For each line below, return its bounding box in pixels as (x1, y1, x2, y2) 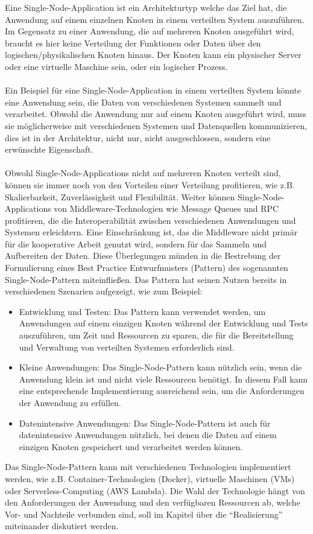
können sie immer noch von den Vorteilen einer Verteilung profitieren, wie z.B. (5, 178, 295, 191)
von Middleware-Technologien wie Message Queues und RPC (54, 202, 279, 215)
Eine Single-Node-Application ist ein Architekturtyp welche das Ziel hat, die (5, 1, 287, 13)
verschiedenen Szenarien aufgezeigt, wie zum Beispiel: (5, 285, 203, 297)
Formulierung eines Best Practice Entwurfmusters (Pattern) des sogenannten (5, 261, 288, 274)
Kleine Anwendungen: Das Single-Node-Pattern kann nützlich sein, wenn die (19, 361, 302, 373)
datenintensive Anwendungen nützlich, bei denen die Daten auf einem (19, 428, 277, 441)
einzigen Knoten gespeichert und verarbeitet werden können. (19, 440, 243, 453)
